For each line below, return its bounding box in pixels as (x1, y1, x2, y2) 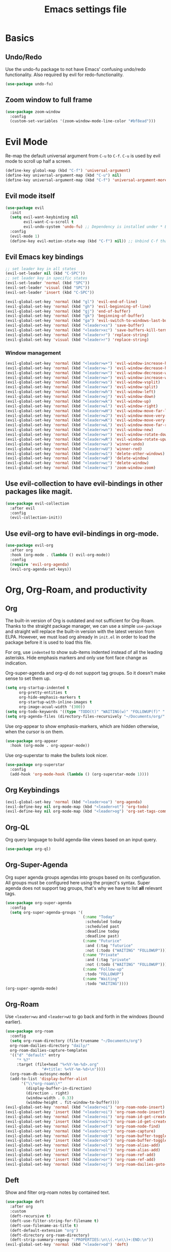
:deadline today (84, 929, 120, 934)
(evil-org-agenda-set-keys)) (10, 566, 72, 572)
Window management (5, 349, 61, 356)
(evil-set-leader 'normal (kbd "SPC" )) (5, 280, 90, 286)
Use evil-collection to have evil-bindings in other (5, 479, 163, 488)
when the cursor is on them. (5, 728, 65, 735)
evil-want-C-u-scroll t (23, 220, 74, 225)
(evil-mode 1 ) (10, 233, 40, 239)
